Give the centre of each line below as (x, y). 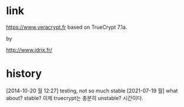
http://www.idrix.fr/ (29, 50)
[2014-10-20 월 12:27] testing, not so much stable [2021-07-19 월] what (92, 91)
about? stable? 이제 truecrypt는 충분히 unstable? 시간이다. (75, 98)
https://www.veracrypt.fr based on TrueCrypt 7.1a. (67, 27)
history (24, 74)
